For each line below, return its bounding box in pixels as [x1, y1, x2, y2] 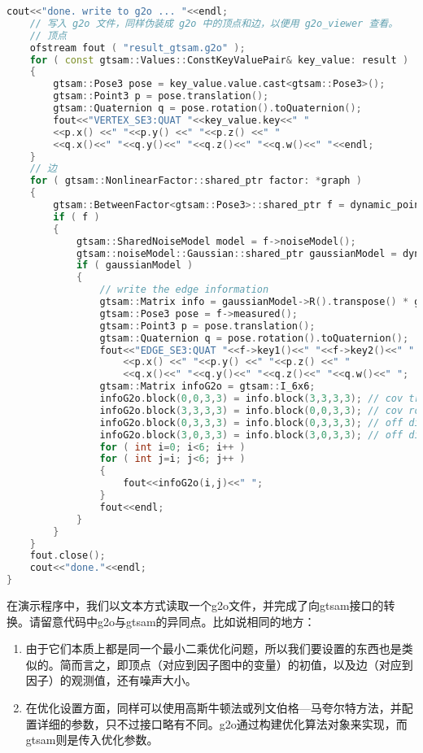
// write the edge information [99, 284, 269, 296]
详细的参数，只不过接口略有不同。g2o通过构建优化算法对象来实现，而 [37, 715, 408, 732]
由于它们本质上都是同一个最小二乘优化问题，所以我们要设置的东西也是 [25, 640, 402, 657]
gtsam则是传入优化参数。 [25, 731, 159, 748]
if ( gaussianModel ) [76, 259, 194, 272]
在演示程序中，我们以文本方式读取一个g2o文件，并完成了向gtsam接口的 [7, 597, 384, 613]
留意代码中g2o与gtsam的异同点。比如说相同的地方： [40, 612, 316, 629]
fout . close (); [29, 550, 106, 562]
